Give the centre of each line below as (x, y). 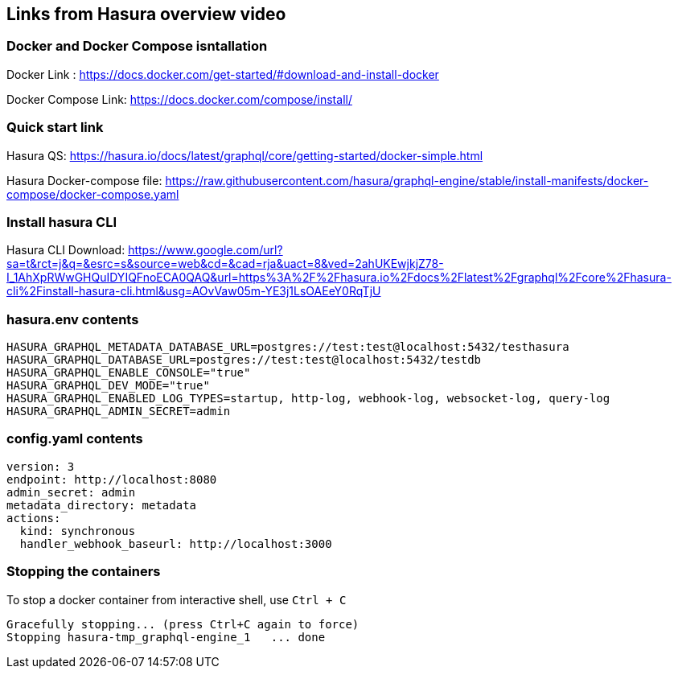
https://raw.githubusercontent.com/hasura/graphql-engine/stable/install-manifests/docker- (407, 180)
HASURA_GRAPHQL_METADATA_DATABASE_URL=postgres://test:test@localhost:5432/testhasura (288, 347)
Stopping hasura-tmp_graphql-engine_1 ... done (166, 637)
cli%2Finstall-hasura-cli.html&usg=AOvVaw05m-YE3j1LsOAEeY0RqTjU (194, 291)
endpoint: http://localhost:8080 (112, 479)
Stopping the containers (84, 572)
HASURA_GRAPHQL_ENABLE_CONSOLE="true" (129, 373)
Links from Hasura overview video (146, 14)
